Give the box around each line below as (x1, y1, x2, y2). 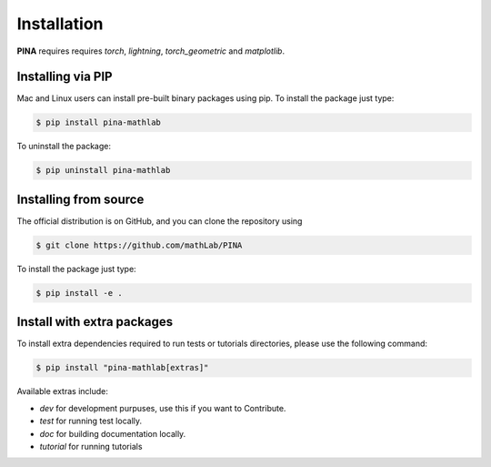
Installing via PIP (16, 69, 113, 85)
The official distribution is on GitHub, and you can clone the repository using (16, 215, 303, 227)
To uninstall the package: (16, 141, 111, 152)
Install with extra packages (16, 314, 173, 330)
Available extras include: (16, 386, 108, 397)
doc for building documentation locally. (39, 428, 186, 439)
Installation (16, 14, 104, 34)
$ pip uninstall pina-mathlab (35, 165, 171, 176)
